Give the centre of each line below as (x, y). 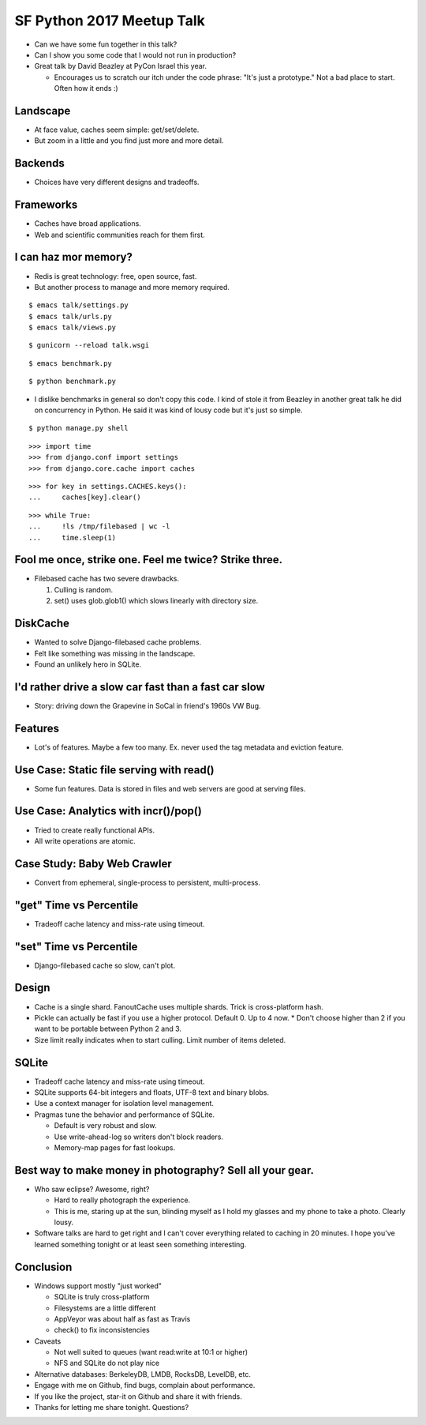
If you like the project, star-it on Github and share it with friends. (138, 1396)
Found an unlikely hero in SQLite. (88, 664)
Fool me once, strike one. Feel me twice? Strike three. (149, 560)
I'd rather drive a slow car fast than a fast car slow (140, 687)
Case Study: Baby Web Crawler (93, 864)
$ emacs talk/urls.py (70, 316)
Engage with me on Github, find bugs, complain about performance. (145, 1386)
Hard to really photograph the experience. (122, 1200)
